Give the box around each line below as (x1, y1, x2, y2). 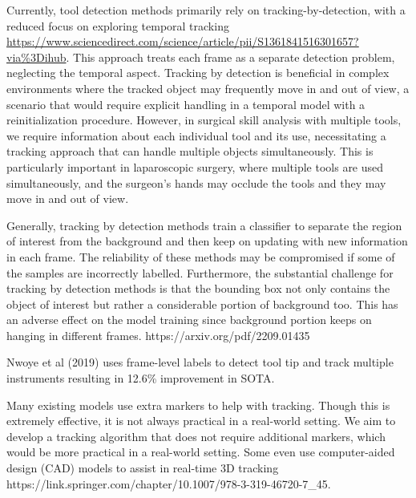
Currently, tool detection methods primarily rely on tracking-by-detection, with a (6, 2, 406, 18)
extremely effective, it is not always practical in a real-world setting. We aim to (6, 412, 396, 429)
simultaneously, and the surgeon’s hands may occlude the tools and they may (6, 174, 386, 191)
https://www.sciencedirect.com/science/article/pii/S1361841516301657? (6, 33, 359, 50)
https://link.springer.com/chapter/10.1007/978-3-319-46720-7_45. (6, 475, 331, 492)
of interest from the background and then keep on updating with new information (6, 233, 408, 249)
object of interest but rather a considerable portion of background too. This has (6, 295, 398, 312)
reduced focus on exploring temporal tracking (6, 17, 229, 34)
